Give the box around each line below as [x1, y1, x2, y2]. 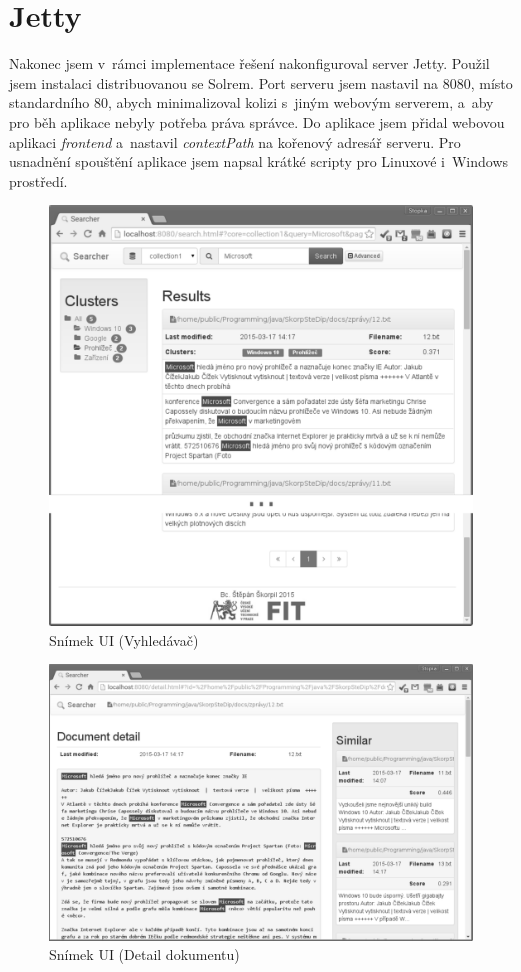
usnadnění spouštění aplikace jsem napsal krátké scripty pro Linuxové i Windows [9, 151, 509, 172]
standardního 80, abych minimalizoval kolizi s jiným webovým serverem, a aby [9, 92, 494, 113]
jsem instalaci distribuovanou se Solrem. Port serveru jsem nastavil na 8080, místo [9, 72, 513, 93]
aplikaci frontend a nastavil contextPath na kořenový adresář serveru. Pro [9, 131, 461, 152]
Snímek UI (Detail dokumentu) [49, 944, 240, 965]
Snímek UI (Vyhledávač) [49, 629, 199, 650]
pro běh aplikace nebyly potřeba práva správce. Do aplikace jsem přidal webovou [9, 111, 505, 132]
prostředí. [9, 170, 68, 191]
